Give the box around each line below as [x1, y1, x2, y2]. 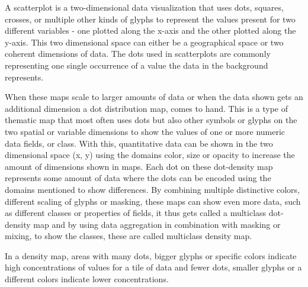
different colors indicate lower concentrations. [5, 273, 169, 285]
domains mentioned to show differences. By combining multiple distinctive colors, [5, 183, 300, 195]
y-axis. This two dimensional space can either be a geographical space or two [5, 36, 284, 48]
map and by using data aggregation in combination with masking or [33, 218, 281, 230]
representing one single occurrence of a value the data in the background [5, 59, 268, 71]
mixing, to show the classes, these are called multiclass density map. [5, 230, 252, 242]
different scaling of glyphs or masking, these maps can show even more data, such [5, 195, 301, 207]
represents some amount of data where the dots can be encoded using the [5, 172, 271, 184]
